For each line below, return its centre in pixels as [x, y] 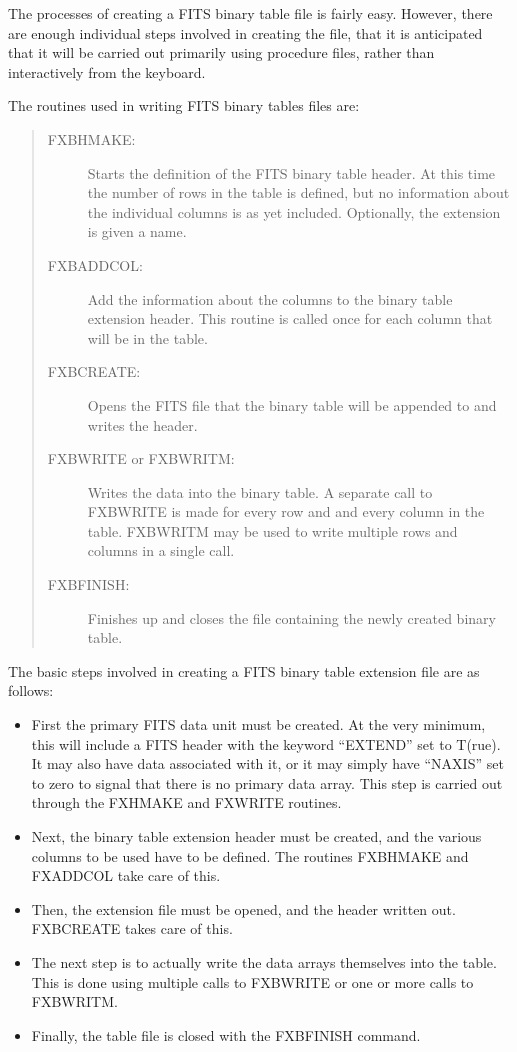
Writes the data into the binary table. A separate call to [260, 491]
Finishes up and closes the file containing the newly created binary [291, 617]
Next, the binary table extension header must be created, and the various [256, 836]
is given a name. [137, 231]
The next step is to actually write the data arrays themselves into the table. [264, 961]
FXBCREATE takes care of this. [132, 928]
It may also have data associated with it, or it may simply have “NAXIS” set [267, 763]
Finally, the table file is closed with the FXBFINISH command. [226, 1034]
